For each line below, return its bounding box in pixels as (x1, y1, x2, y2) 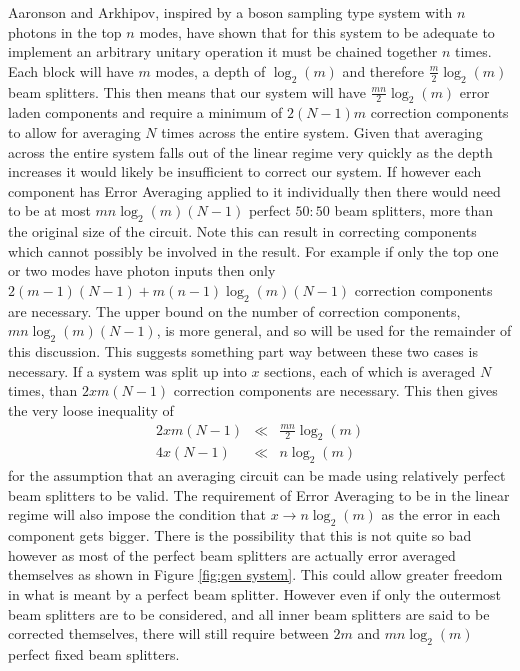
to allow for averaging (8, 121, 141, 142)
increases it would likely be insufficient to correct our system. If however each (8, 161, 482, 182)
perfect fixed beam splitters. (8, 643, 180, 664)
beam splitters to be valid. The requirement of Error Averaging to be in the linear (8, 484, 510, 505)
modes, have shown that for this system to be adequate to (139, 21, 495, 42)
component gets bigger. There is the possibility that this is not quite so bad (8, 525, 472, 546)
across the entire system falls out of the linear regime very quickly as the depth (8, 141, 493, 162)
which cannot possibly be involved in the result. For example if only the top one (8, 240, 499, 261)
